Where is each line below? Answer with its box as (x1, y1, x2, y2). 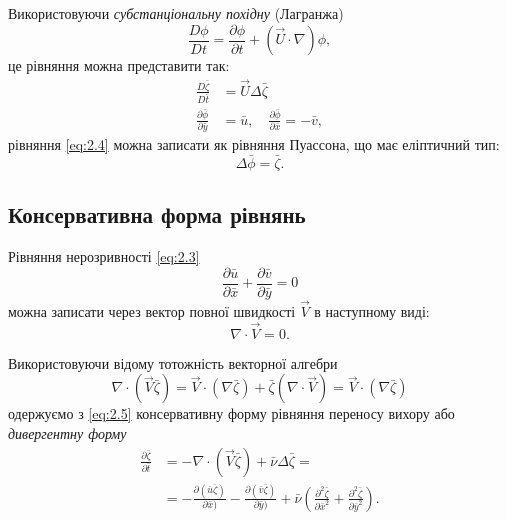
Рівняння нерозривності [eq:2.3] (8, 246, 200, 267)
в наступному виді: (314, 300, 430, 321)
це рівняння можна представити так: (8, 55, 230, 76)
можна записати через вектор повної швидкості (8, 300, 296, 321)
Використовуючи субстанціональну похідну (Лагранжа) (8, 3, 344, 23)
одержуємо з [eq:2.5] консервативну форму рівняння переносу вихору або (8, 403, 455, 424)
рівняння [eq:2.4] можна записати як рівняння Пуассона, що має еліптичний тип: (8, 134, 500, 154)
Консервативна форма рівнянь (8, 199, 306, 230)
